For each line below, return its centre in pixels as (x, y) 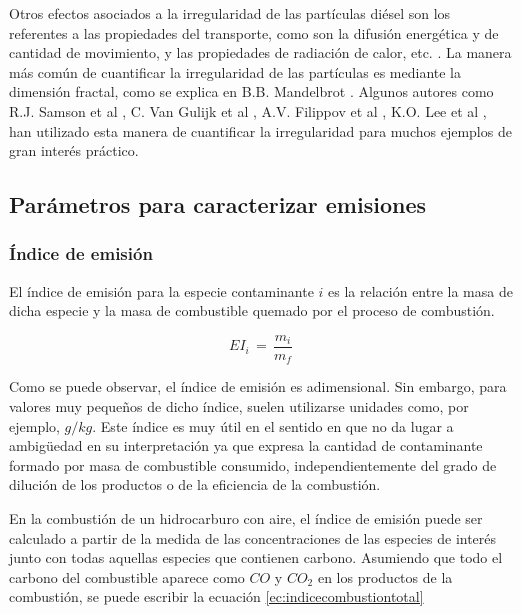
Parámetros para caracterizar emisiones (218, 204)
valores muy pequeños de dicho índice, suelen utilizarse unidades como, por (239, 406)
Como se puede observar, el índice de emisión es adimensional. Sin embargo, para (258, 386)
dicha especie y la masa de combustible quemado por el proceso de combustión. (252, 310)
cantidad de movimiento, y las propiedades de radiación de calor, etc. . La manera (260, 52)
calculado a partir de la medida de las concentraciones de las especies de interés (253, 537)
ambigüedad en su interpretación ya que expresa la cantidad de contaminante (246, 445)
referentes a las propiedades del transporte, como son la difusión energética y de (254, 32)
